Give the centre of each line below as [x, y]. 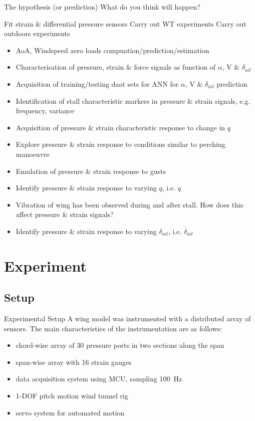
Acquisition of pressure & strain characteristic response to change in [120, 127]
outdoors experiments [37, 33]
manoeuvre [33, 154]
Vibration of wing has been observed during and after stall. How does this [130, 204]
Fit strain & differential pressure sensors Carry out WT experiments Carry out [125, 23]
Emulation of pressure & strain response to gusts [91, 171]
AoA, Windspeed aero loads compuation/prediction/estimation [112, 50]
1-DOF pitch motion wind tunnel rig [72, 396]
